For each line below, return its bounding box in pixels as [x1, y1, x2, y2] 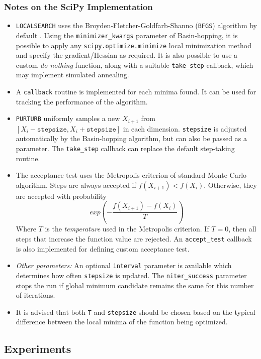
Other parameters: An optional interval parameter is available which [16, 260, 232, 271]
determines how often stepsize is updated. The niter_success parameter [16, 270, 247, 280]
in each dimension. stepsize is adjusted [123, 123, 247, 134]
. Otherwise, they [204, 179, 257, 190]
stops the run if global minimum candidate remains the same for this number [16, 280, 254, 290]
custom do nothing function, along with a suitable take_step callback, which [16, 59, 253, 70]
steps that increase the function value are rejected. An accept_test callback [16, 233, 252, 244]
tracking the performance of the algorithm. [16, 96, 148, 106]
